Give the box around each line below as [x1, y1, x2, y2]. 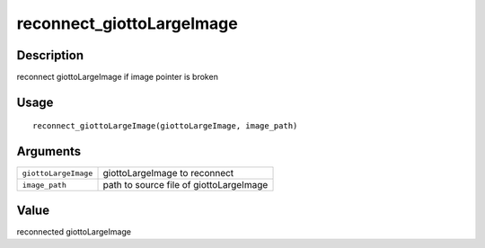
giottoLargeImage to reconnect [102, 167, 234, 180]
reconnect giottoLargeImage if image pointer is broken [16, 72, 219, 83]
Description [16, 48, 84, 63]
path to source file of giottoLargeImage [102, 179, 269, 191]
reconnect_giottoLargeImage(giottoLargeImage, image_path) [32, 121, 298, 131]
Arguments [16, 144, 82, 159]
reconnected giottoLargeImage [16, 226, 132, 237]
